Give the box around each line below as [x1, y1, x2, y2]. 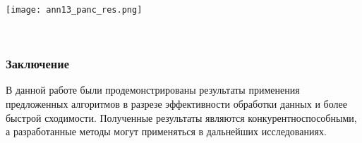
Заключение [6, 55, 69, 73]
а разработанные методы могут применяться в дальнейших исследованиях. [6, 124, 327, 139]
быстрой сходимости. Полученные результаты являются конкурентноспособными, [6, 110, 357, 125]
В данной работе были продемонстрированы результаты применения [6, 82, 300, 97]
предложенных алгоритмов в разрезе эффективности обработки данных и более [6, 97, 347, 111]
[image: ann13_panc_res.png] [6, 5, 143, 15]
